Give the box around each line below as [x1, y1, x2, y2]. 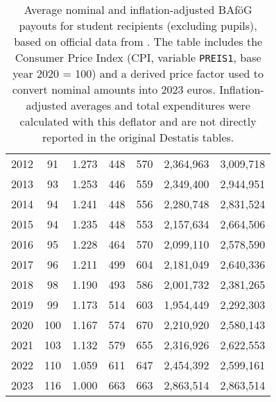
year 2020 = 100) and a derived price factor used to [12, 65, 264, 81]
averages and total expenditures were [70, 97, 250, 113]
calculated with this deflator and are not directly [19, 113, 257, 129]
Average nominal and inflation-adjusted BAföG [24, 1, 252, 17]
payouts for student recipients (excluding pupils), [19, 17, 257, 33]
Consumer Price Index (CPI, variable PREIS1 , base [15, 49, 261, 65]
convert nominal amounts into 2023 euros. [12, 81, 216, 97]
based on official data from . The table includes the [14, 33, 263, 49]
